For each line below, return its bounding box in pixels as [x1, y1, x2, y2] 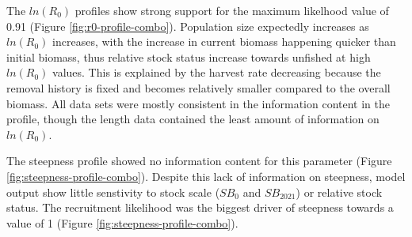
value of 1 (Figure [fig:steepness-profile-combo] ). [6, 214, 238, 231]
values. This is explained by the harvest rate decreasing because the [52, 64, 381, 81]
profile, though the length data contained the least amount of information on [6, 111, 380, 127]
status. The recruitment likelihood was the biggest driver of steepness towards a [6, 199, 394, 216]
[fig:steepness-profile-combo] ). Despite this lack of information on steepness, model [6, 167, 406, 184]
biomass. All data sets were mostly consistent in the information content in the [6, 95, 390, 111]
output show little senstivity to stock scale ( [6, 183, 220, 200]
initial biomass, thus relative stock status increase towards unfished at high [6, 48, 371, 65]
